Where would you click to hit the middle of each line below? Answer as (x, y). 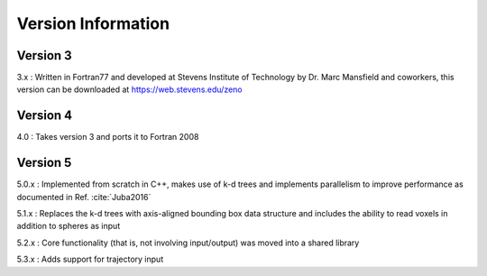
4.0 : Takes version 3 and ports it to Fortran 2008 (108, 137)
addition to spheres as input (69, 226)
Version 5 (44, 163)
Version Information (93, 23)
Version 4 (45, 116)
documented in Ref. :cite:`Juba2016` (84, 197)
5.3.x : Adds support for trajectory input (90, 259)
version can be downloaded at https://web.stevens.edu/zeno (129, 89)
